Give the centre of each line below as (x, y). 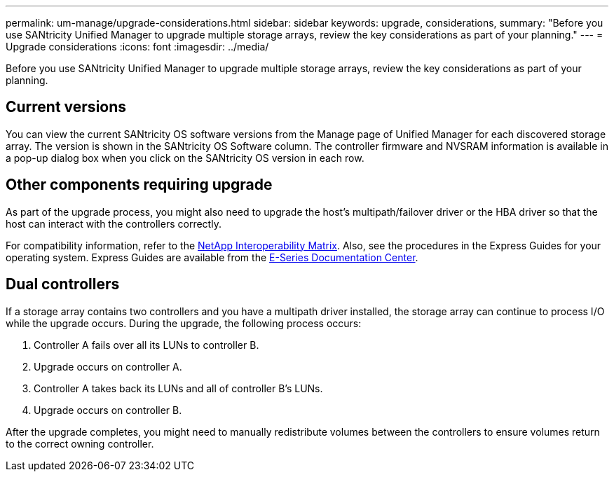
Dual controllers (63, 284)
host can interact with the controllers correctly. (114, 223)
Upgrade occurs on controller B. (108, 410)
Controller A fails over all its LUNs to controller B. (146, 345)
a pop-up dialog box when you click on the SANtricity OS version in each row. (185, 158)
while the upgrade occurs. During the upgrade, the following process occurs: (184, 323)
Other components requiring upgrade (139, 185)
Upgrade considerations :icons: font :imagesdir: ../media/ (137, 47)
